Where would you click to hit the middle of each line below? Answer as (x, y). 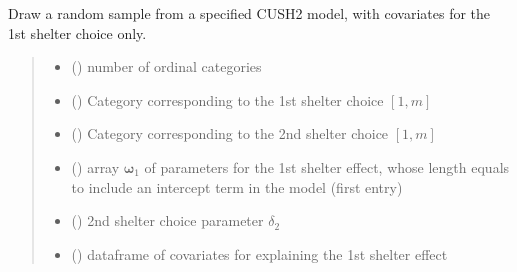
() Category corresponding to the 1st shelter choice (227, 99)
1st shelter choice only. (77, 32)
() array (95, 166)
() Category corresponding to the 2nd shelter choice (230, 133)
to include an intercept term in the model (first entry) (237, 186)
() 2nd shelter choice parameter (167, 220)
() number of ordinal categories (166, 66)
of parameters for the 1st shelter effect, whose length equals (327, 166)
